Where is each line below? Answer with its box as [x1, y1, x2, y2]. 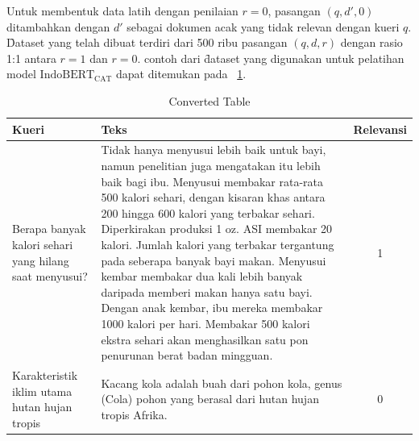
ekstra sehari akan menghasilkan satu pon [101, 331, 309, 347]
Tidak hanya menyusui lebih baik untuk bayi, [101, 141, 326, 158]
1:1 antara [6, 49, 56, 66]
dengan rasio [340, 34, 403, 51]
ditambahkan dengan [6, 18, 110, 35]
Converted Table [168, 92, 251, 109]
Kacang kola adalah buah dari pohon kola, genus [101, 374, 342, 391]
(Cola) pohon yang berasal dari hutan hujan [101, 390, 319, 407]
